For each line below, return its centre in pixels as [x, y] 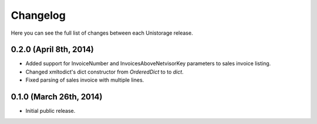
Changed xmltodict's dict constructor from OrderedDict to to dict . [105, 72]
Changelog [38, 15]
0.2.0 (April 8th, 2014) [52, 50]
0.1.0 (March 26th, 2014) [57, 97]
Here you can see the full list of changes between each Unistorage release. [102, 33]
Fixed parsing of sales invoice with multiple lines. [85, 80]
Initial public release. [50, 111]
